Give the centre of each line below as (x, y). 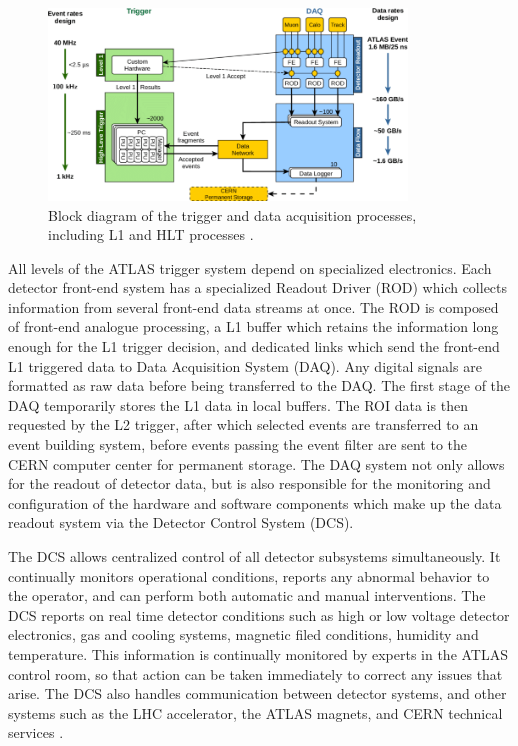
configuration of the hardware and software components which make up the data (255, 502)
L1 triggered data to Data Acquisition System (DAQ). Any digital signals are (245, 365)
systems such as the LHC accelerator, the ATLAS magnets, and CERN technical (255, 712)
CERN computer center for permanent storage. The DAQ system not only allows (256, 463)
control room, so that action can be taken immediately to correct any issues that (255, 673)
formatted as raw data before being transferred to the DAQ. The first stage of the (259, 385)
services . (36, 732)
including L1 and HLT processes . (151, 234)
